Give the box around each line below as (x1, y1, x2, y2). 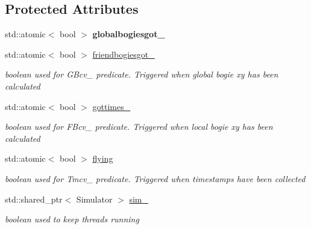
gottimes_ (92, 100, 131, 112)
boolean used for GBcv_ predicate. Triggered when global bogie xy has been (5, 68, 278, 81)
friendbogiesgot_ (92, 47, 155, 60)
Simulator (76, 192, 113, 205)
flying (92, 152, 113, 165)
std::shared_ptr (5, 192, 63, 205)
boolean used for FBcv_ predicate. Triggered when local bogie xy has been (5, 120, 273, 133)
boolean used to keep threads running (5, 213, 139, 225)
